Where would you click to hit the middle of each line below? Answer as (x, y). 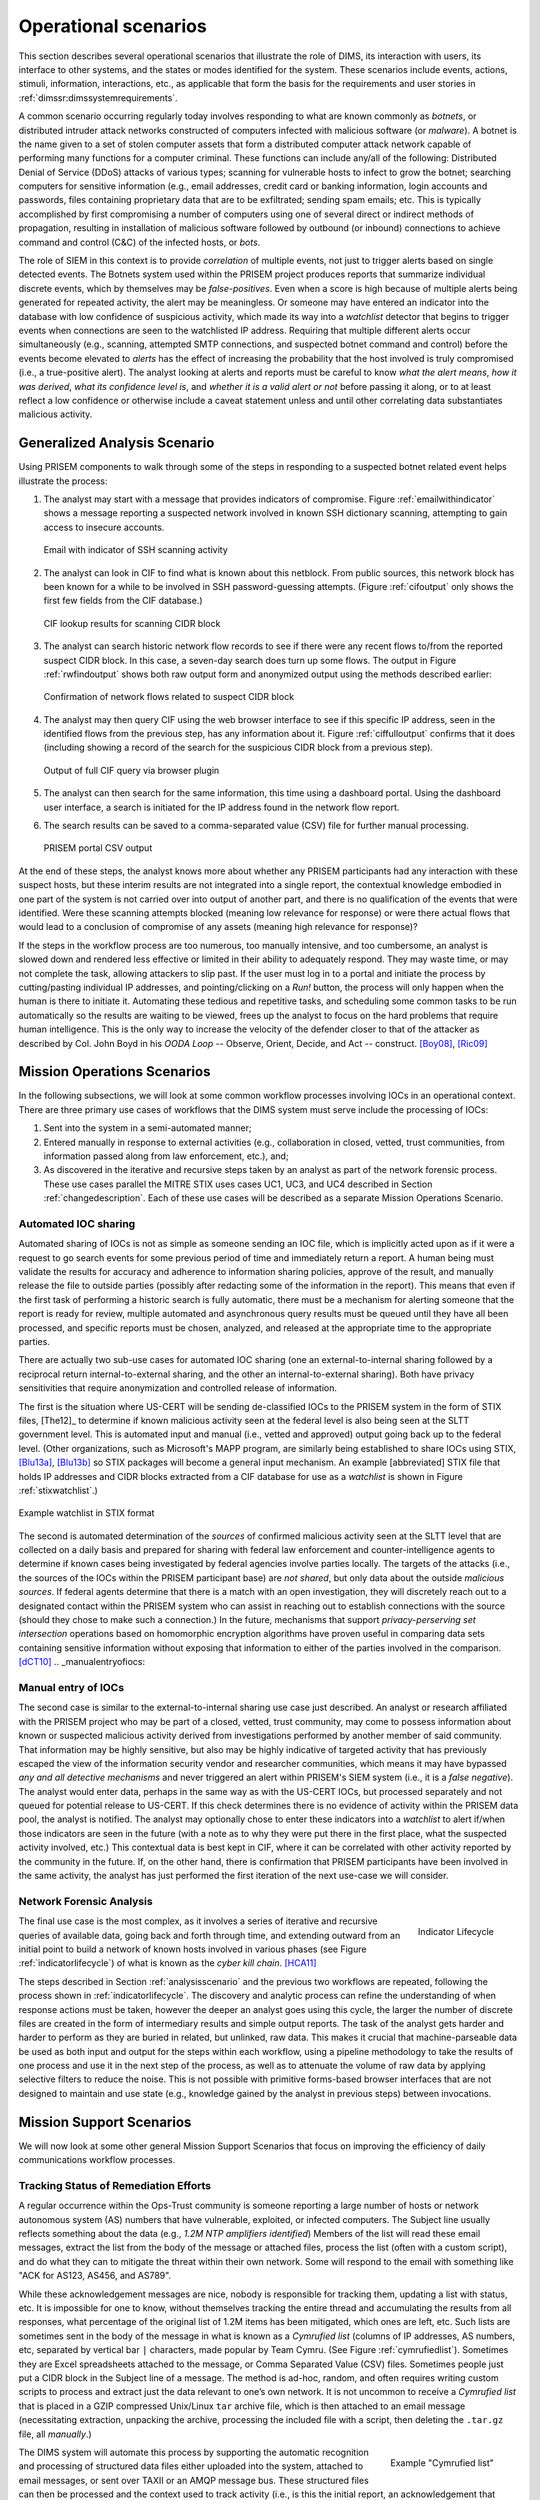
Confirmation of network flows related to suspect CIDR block (169, 697)
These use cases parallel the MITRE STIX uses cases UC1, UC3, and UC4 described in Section (238, 1184)
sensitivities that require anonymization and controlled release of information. (178, 1388)
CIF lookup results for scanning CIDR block (132, 623)
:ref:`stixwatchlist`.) (58, 1490)
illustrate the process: (63, 481)
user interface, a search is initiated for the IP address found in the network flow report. (221, 807)
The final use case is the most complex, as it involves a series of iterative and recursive (198, 1921)
